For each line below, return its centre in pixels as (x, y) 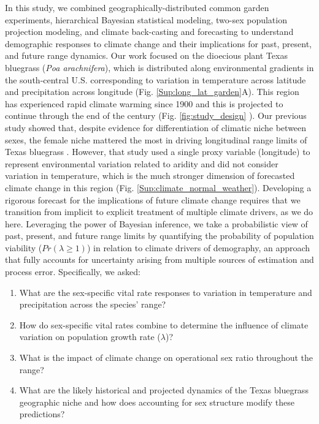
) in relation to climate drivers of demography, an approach (198, 247)
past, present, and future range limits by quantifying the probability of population (159, 236)
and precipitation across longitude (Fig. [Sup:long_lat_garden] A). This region (152, 92)
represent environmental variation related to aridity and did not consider (142, 163)
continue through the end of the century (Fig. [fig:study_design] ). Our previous (156, 115)
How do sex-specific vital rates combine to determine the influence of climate (164, 324)
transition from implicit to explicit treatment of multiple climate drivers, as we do (159, 212)
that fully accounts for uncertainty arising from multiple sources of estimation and (159, 259)
